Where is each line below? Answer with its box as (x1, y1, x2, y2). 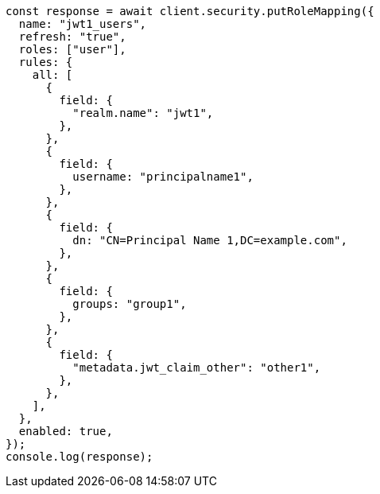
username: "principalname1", (72, 170, 254, 183)
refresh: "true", (18, 30, 126, 43)
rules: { (18, 56, 73, 68)
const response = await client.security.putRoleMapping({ (6, 5, 374, 18)
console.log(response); (6, 450, 153, 463)
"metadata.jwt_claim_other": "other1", (72, 361, 321, 374)
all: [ (32, 68, 73, 81)
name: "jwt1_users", (18, 18, 147, 30)
